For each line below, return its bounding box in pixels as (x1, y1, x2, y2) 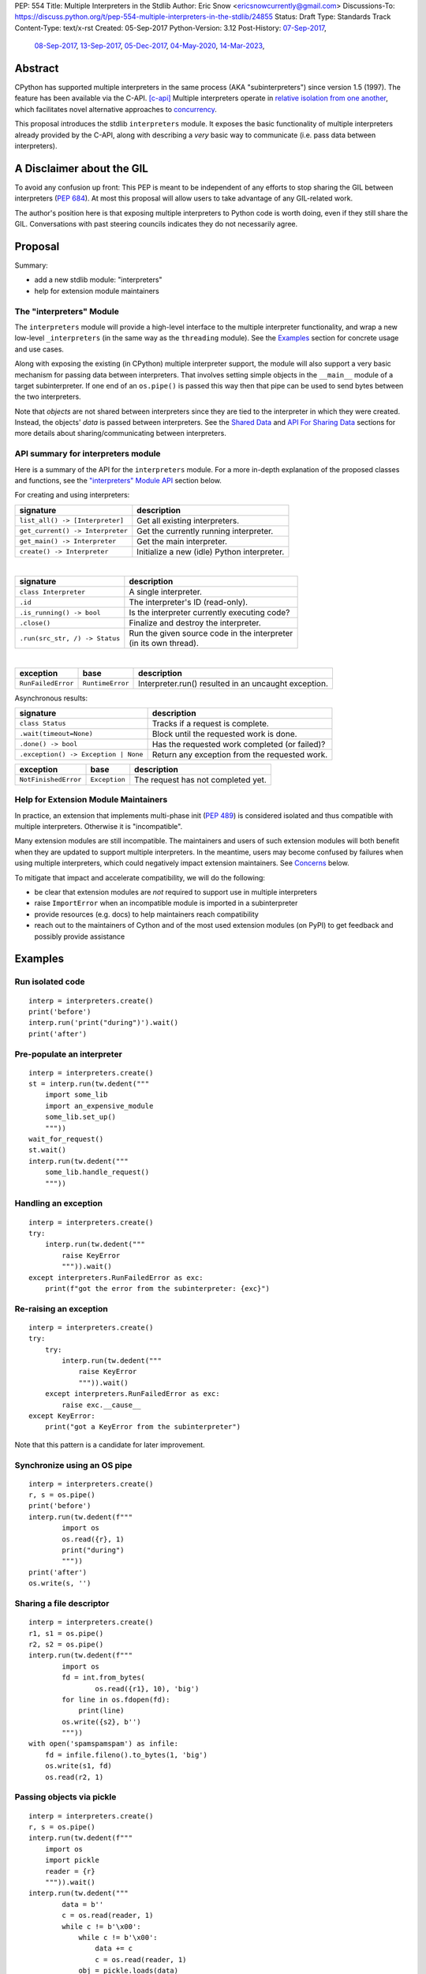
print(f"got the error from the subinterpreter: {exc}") (44, 1284, 270, 1293)
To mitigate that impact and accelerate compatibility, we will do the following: (14, 873, 266, 882)
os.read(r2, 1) (44, 1773, 104, 1781)
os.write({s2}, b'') (62, 1717, 141, 1726)
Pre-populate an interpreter (14, 1049, 122, 1060)
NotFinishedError (19, 775, 82, 784)
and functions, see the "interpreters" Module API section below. (14, 475, 222, 485)
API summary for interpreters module (14, 448, 161, 460)
